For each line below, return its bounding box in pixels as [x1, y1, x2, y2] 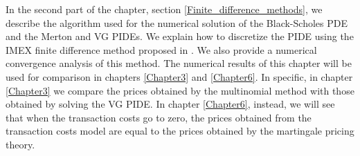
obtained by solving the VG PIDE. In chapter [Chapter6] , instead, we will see [6, 97, 335, 111]
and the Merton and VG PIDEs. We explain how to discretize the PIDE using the [6, 29, 354, 43]
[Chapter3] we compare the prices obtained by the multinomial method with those [6, 83, 354, 97]
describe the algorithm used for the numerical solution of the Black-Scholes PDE [6, 15, 348, 30]
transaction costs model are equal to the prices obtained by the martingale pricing [6, 124, 354, 138]
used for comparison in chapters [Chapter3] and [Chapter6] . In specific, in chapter [6, 69, 353, 84]
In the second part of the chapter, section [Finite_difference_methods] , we [6, 2, 323, 16]
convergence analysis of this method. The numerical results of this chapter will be [6, 56, 352, 70]
